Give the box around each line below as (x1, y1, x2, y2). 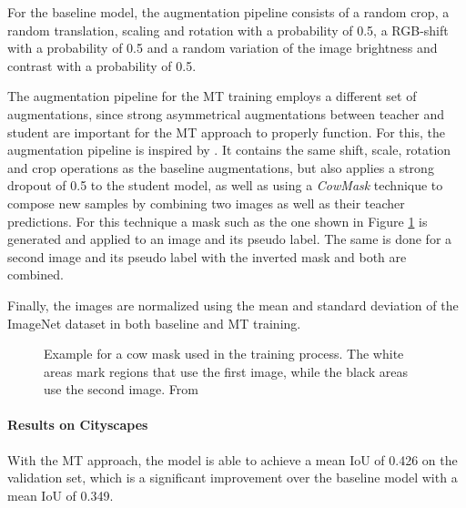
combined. (7, 265, 64, 284)
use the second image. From (44, 380, 198, 399)
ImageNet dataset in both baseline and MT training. (7, 313, 301, 332)
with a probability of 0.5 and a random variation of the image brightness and (7, 38, 438, 57)
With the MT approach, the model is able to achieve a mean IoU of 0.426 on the (7, 450, 458, 469)
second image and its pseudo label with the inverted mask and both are (7, 247, 407, 266)
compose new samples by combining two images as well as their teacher (7, 193, 405, 212)
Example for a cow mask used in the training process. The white (44, 344, 404, 363)
